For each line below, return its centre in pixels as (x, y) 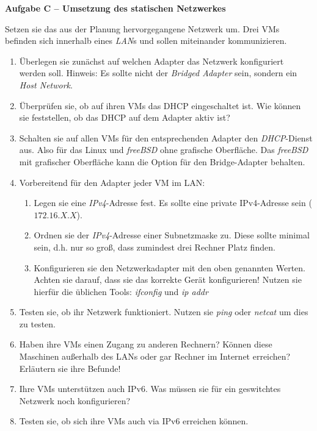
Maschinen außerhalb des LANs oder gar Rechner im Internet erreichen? (155, 356)
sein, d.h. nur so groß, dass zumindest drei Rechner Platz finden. (155, 247)
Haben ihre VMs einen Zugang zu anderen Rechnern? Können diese (146, 344)
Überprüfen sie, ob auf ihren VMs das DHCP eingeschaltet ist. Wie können (160, 105)
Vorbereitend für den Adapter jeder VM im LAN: (112, 182)
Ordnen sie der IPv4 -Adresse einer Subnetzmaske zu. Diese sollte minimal (172, 235)
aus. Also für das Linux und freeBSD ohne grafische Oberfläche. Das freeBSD (164, 150)
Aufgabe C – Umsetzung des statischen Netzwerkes (115, 8)
